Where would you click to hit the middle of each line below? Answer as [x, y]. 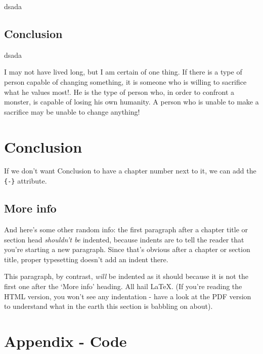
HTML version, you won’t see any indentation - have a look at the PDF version [128, 296]
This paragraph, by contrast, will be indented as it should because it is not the [126, 276]
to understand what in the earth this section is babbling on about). [108, 306]
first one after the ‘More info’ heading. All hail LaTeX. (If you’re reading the [123, 286]
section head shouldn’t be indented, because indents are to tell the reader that [124, 239]
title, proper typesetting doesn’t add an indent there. [86, 259]
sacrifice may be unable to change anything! [72, 111]
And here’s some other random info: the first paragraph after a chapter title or [126, 229]
